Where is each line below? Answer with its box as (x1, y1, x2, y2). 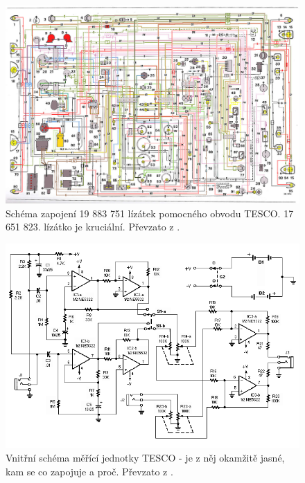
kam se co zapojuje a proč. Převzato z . (6, 464, 173, 478)
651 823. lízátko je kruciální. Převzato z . (6, 219, 180, 234)
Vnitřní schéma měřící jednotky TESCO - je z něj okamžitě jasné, (6, 450, 285, 465)
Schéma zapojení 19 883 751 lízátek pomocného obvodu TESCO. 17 (6, 206, 294, 220)
